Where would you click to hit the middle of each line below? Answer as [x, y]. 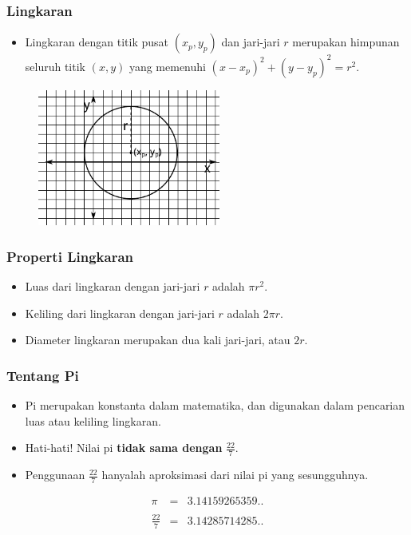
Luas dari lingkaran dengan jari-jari [113, 286]
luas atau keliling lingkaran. [93, 420]
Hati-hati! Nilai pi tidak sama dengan [124, 448]
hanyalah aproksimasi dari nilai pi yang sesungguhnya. [235, 475]
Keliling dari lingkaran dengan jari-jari [120, 313]
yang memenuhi [167, 66]
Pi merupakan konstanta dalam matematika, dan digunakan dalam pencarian [215, 405]
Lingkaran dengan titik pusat [97, 42]
